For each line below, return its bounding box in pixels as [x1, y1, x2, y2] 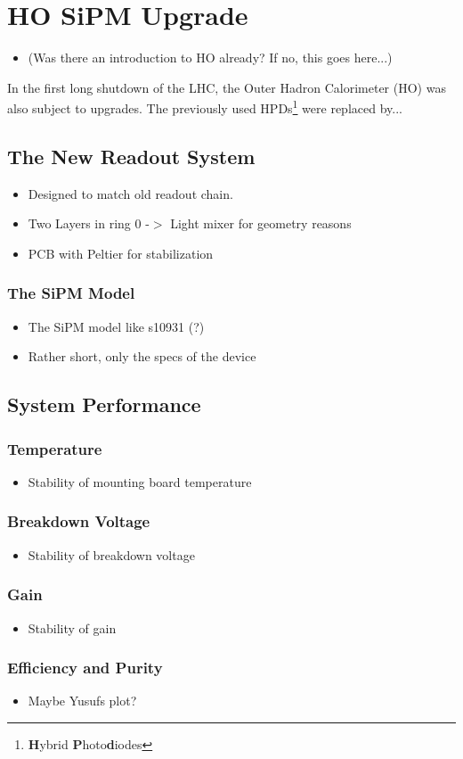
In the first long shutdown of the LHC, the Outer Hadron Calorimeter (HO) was [7, 78, 446, 96]
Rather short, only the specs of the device [28, 347, 256, 366]
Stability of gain [28, 618, 117, 637]
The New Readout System [7, 142, 256, 169]
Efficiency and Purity [7, 656, 163, 679]
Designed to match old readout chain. [28, 184, 233, 202]
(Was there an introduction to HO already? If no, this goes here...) [28, 48, 393, 67]
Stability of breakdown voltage [28, 545, 195, 564]
